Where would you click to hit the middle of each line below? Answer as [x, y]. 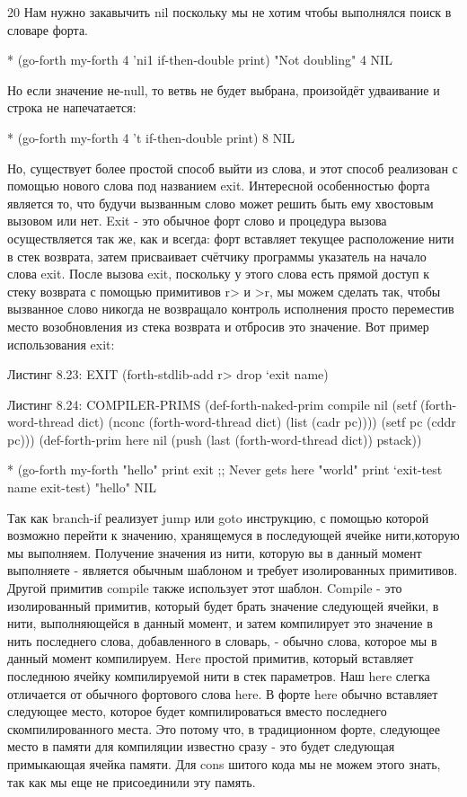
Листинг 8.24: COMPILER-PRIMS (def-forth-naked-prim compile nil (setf [212, 404]
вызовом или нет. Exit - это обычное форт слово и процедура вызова [197, 221]
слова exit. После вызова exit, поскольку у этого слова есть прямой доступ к [219, 274]
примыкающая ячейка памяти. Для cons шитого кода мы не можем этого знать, [224, 763]
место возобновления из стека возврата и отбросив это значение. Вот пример [218, 326]
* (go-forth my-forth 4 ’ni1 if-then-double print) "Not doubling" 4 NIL [200, 60]
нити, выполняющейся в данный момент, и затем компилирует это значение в [220, 623]
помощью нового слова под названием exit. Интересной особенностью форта [219, 186]
